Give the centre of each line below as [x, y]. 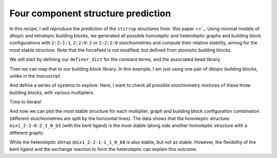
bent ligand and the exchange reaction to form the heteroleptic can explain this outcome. [103, 149]
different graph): [27, 132]
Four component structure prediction [90, 13]
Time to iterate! [26, 102]
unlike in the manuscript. [35, 76]
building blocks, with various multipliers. [52, 93]
